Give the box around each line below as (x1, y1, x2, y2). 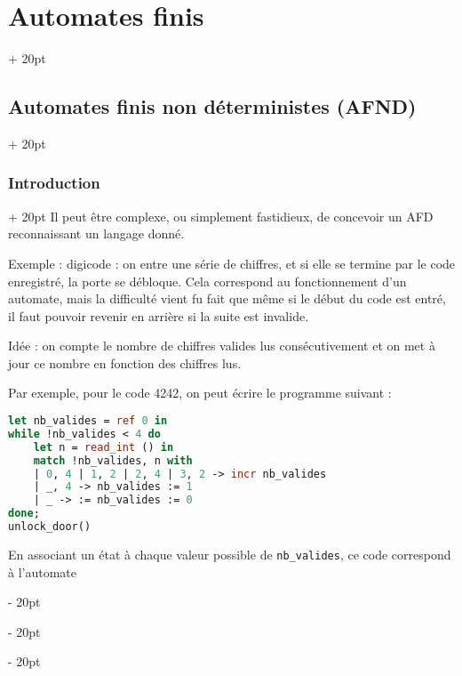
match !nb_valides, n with (33, 454, 193, 467)
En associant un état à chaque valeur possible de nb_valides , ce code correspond (8, 544, 451, 563)
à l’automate (8, 562, 76, 581)
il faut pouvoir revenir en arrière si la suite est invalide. (8, 306, 309, 325)
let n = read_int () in (33, 440, 174, 454)
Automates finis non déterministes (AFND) (8, 93, 417, 120)
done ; (8, 507, 40, 520)
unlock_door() (8, 520, 92, 534)
